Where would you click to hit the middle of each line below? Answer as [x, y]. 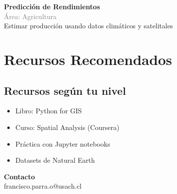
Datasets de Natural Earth [55, 160]
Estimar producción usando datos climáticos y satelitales [88, 26]
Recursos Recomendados [88, 59]
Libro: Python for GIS [49, 111]
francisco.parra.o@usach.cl [43, 186]
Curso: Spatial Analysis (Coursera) [67, 127]
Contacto [19, 176]
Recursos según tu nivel [65, 90]
